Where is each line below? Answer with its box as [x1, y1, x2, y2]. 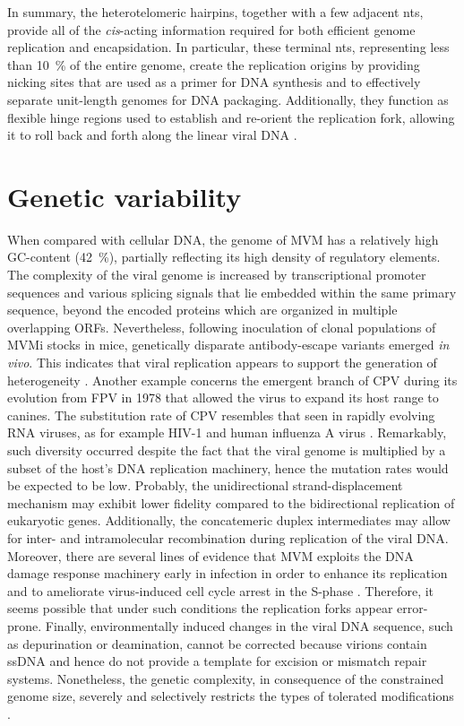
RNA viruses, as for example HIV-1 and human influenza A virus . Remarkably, [7, 423, 447, 442]
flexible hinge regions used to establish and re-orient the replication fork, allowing [7, 108, 455, 126]
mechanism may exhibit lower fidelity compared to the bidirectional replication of [7, 493, 455, 512]
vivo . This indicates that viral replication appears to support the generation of [7, 353, 437, 372]
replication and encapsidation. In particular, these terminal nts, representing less [7, 38, 450, 56]
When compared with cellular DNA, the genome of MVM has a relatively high [7, 229, 439, 248]
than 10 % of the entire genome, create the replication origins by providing [7, 55, 420, 73]
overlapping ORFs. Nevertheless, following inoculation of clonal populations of [7, 317, 436, 336]
